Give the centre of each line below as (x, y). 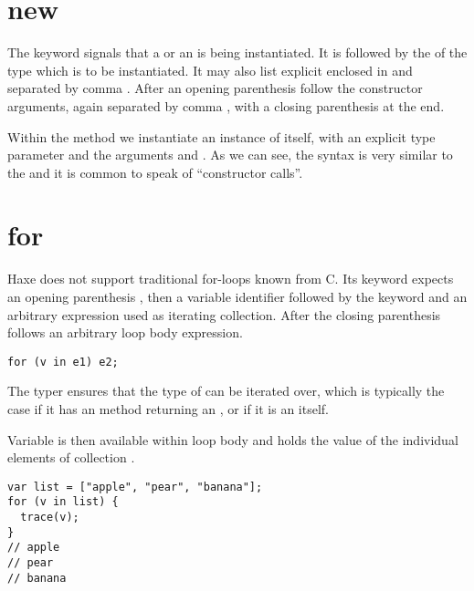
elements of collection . (71, 457)
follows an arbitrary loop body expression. (125, 332)
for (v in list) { (63, 502)
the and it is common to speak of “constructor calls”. (155, 172)
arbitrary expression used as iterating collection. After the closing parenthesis (224, 314)
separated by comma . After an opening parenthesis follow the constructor (215, 88)
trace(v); (50, 518)
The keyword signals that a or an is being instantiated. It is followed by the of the (237, 52)
